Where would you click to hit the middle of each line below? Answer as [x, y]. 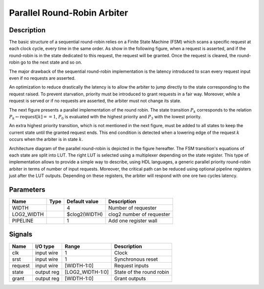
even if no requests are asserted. [42, 78]
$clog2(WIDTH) [85, 214]
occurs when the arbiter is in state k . [46, 139]
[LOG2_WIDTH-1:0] [87, 272]
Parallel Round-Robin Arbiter [68, 13]
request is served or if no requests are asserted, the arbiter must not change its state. [95, 101]
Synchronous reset [136, 259]
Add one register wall [133, 221]
